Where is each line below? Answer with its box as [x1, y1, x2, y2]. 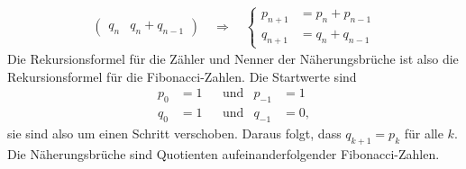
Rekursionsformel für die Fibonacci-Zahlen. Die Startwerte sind [7, 67, 357, 85]
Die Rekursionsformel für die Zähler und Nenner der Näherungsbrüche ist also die [7, 49, 459, 68]
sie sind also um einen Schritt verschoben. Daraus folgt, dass [7, 124, 342, 143]
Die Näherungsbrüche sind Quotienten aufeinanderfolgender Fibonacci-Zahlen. [7, 144, 440, 163]
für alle [404, 124, 443, 143]
